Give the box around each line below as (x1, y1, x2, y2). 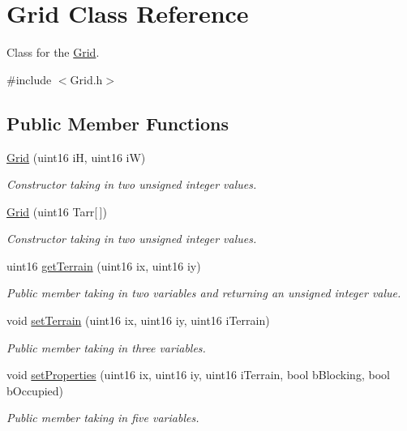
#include (6, 70, 52, 87)
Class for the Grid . (6, 44, 100, 61)
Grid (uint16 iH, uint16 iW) (6, 148, 146, 165)
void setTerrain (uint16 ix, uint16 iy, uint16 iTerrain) (6, 312, 270, 329)
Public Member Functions (6, 110, 229, 135)
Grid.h (70, 70, 103, 87)
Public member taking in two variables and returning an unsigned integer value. (6, 284, 401, 301)
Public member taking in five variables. (6, 409, 199, 426)
